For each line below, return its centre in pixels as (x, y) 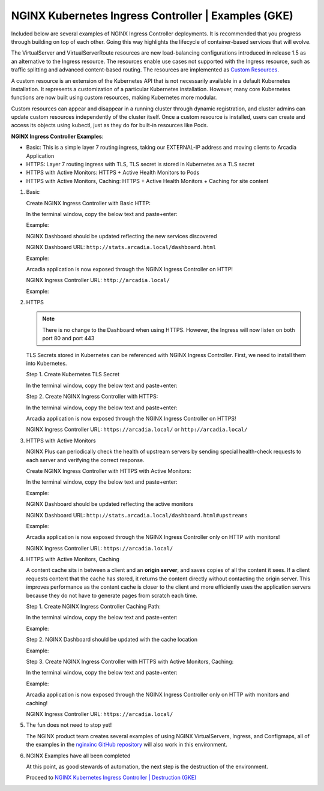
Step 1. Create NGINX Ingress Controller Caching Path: (94, 607)
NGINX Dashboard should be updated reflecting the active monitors (110, 504)
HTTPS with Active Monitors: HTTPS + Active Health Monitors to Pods (113, 173)
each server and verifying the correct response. (85, 460)
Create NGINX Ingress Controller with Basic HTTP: (88, 203)
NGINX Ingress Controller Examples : (57, 136)
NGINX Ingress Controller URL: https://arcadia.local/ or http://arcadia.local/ (137, 430)
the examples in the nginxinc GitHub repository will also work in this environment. (127, 745)
